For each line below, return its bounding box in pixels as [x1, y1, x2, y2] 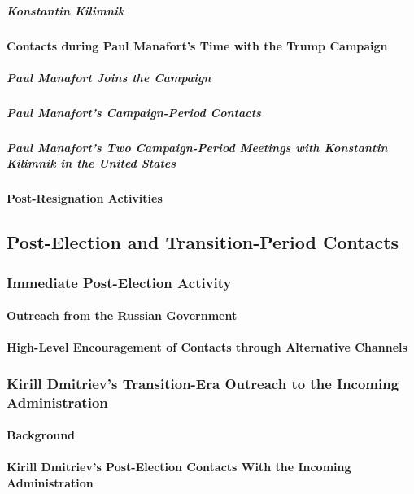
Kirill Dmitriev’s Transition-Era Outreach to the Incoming [7, 373, 399, 393]
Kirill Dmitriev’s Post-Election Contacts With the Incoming [7, 458, 351, 475]
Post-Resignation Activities [7, 190, 163, 207]
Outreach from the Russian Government [7, 307, 238, 324]
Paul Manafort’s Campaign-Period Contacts [7, 103, 261, 120]
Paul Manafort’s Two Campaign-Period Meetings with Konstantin [7, 138, 388, 155]
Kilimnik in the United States [7, 155, 176, 172]
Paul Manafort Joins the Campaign [7, 68, 211, 85]
